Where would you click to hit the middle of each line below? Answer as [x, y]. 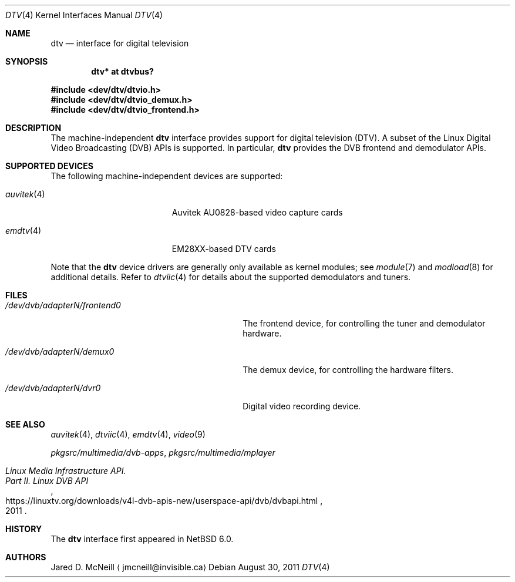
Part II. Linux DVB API [47, 481]
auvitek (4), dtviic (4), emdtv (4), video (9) [128, 434]
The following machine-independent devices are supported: [167, 176]
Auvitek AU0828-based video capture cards [257, 212]
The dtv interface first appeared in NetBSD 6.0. [142, 539]
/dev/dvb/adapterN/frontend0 [63, 305]
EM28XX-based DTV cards [224, 249]
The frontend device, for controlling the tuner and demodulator [364, 323]
